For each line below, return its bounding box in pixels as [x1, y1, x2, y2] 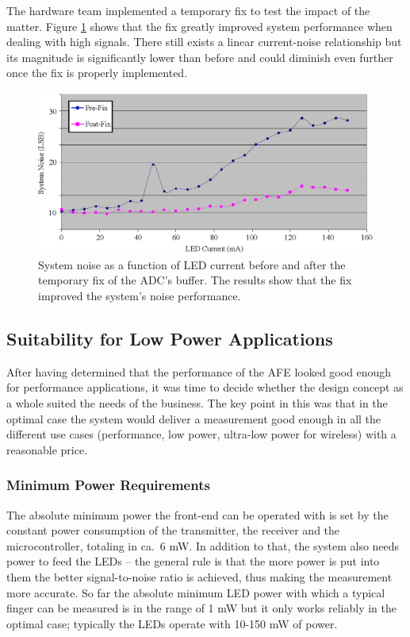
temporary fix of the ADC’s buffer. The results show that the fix [38, 272, 352, 288]
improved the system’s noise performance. [38, 288, 241, 304]
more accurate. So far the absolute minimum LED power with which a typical [6, 584, 385, 600]
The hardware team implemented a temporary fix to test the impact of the [6, 2, 370, 18]
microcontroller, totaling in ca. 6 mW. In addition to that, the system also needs [6, 537, 400, 554]
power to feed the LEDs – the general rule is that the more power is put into [6, 553, 380, 569]
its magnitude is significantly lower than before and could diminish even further [6, 48, 393, 65]
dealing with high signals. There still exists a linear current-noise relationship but [6, 33, 402, 50]
